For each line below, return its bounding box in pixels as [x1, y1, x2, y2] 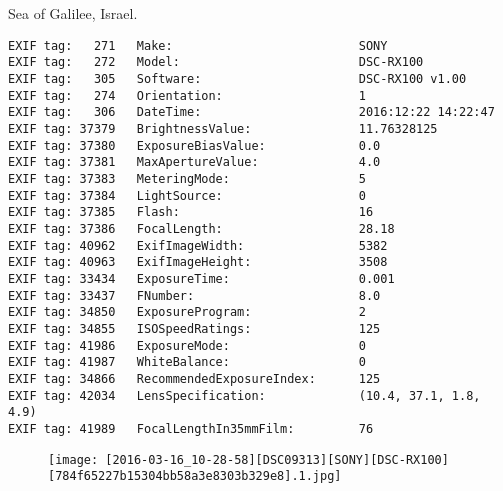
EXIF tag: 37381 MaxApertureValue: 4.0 [8, 155, 381, 170]
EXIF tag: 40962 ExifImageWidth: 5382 [8, 238, 388, 253]
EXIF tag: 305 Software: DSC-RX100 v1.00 [8, 72, 467, 87]
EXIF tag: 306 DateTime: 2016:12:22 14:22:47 [8, 105, 495, 120]
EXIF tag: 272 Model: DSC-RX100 [8, 55, 424, 70]
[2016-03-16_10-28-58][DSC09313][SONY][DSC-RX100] [105, 452, 449, 467]
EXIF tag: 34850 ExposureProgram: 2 [8, 305, 366, 320]
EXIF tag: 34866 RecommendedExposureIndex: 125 [8, 371, 381, 386]
